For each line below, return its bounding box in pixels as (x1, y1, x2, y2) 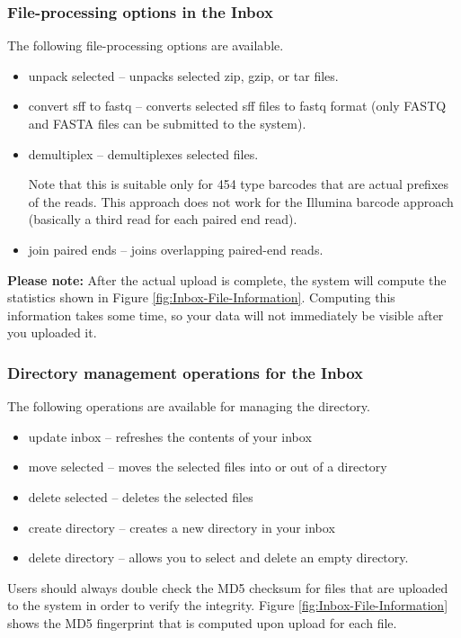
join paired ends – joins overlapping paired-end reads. (28, 239, 324, 258)
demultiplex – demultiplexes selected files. (28, 144, 259, 163)
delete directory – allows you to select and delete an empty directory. (28, 548, 409, 567)
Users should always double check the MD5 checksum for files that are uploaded (7, 578, 448, 597)
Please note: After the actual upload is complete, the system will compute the (7, 270, 447, 289)
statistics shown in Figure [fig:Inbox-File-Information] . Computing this (7, 288, 395, 307)
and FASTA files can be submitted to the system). (28, 114, 306, 132)
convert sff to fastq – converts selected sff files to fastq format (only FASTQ (28, 96, 447, 115)
